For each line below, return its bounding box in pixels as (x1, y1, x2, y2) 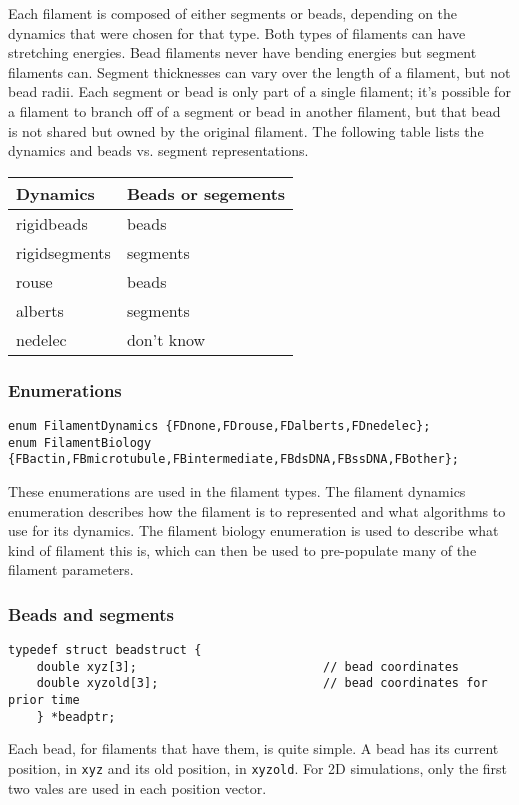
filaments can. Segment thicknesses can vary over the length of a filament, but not (8, 61, 511, 82)
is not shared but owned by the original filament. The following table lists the (8, 120, 484, 141)
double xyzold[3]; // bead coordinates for (36, 676, 488, 691)
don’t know (126, 327, 206, 351)
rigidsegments (16, 240, 111, 264)
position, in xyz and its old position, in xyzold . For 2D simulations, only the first (8, 758, 508, 778)
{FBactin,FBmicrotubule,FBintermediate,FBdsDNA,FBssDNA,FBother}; (8, 452, 460, 467)
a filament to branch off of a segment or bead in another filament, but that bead (8, 100, 501, 121)
